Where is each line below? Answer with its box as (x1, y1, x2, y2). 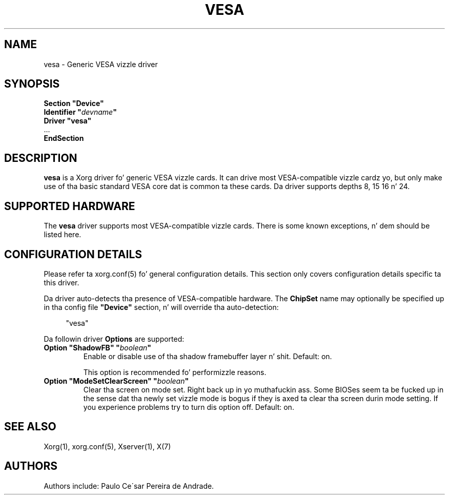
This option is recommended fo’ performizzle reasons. (83, 367, 267, 377)
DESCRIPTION (4, 151, 77, 164)
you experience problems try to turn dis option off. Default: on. (83, 402, 294, 411)
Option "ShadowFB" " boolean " (44, 343, 152, 352)
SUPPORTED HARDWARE (4, 199, 135, 213)
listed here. (44, 230, 81, 239)
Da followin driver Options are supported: (44, 334, 185, 343)
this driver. (44, 278, 79, 287)
